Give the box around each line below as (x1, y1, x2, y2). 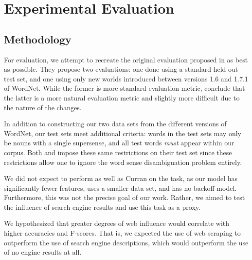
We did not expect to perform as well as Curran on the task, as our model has (4, 173, 238, 183)
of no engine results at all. (4, 247, 82, 257)
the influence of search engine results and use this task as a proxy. (4, 201, 200, 212)
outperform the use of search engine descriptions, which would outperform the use (4, 237, 249, 247)
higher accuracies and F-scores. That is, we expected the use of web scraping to (4, 228, 241, 238)
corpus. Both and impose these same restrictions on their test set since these (4, 147, 232, 157)
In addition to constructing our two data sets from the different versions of (4, 119, 227, 129)
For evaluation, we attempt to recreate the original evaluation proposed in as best (4, 54, 248, 64)
